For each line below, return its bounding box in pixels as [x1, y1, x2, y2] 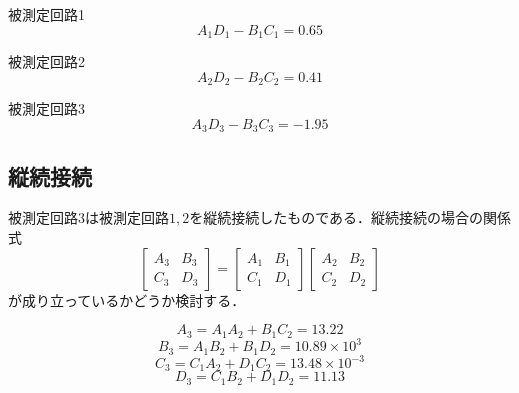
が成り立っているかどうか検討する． [8, 289, 246, 310]
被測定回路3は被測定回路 [8, 207, 169, 228]
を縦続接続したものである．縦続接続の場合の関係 [189, 207, 512, 228]
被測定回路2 [8, 51, 85, 72]
